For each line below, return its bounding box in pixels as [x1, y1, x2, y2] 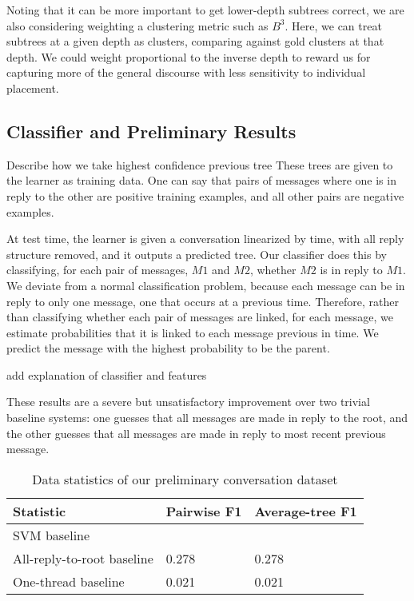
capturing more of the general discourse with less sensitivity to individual [6, 64, 366, 81]
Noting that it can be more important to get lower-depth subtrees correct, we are [6, 2, 404, 18]
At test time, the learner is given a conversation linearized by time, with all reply [6, 230, 404, 247]
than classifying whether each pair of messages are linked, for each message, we [6, 308, 394, 325]
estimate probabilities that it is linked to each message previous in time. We [6, 324, 379, 340]
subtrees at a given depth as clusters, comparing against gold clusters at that [6, 33, 384, 50]
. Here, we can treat [285, 17, 382, 34]
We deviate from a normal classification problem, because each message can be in [6, 277, 405, 293]
